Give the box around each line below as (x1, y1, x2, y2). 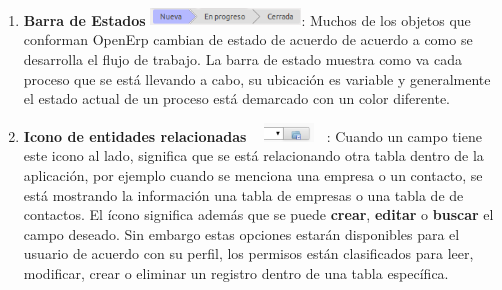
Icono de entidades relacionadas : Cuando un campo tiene (23, 125, 482, 146)
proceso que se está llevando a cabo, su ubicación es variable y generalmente (23, 68, 491, 89)
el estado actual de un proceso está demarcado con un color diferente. (23, 88, 450, 109)
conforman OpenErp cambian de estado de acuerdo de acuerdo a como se (23, 29, 473, 50)
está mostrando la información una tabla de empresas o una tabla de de (23, 184, 464, 205)
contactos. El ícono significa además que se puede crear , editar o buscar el (23, 204, 494, 225)
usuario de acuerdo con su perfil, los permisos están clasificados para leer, (23, 243, 474, 264)
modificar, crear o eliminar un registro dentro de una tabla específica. (23, 262, 449, 283)
